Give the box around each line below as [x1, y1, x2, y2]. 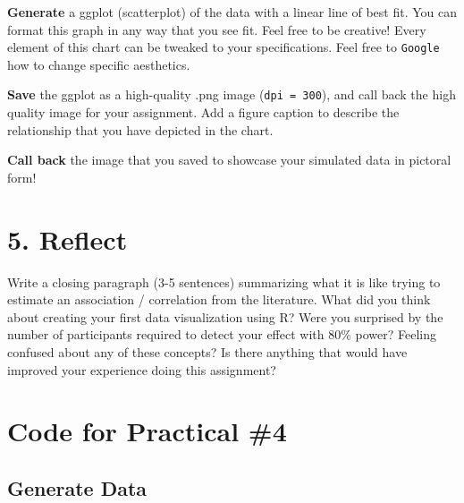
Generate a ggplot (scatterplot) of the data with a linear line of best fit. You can [7, 3, 457, 21]
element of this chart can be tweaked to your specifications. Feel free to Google [7, 38, 440, 56]
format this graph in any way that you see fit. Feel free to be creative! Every [7, 20, 426, 38]
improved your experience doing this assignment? [7, 360, 276, 379]
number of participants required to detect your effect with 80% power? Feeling [7, 325, 436, 344]
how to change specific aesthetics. [7, 55, 190, 73]
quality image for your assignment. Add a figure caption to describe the [7, 103, 400, 122]
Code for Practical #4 [7, 413, 287, 449]
